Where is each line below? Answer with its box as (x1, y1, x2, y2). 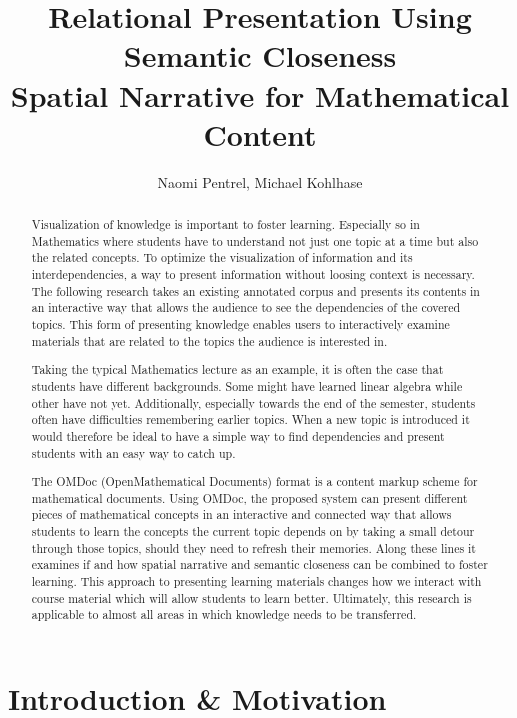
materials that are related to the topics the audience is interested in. (31, 332, 388, 349)
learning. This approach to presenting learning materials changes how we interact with (31, 572, 482, 589)
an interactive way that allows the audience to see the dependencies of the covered (31, 299, 461, 316)
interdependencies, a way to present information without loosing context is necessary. (31, 266, 475, 283)
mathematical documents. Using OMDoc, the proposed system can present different (31, 489, 468, 506)
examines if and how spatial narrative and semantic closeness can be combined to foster (31, 556, 488, 573)
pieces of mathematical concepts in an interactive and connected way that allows (31, 506, 452, 523)
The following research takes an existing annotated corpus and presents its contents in (31, 282, 480, 299)
